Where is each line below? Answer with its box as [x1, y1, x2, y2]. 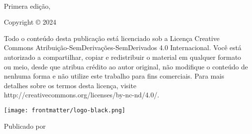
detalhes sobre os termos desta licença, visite [4, 80, 137, 90]
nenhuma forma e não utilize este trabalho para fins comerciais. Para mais [4, 71, 224, 81]
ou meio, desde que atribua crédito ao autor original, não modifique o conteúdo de [4, 61, 248, 71]
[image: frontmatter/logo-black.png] [4, 107, 126, 114]
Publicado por [4, 121, 46, 131]
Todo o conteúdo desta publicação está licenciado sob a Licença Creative [4, 33, 220, 43]
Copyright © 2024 [4, 17, 56, 27]
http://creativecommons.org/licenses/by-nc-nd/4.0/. [4, 90, 159, 100]
